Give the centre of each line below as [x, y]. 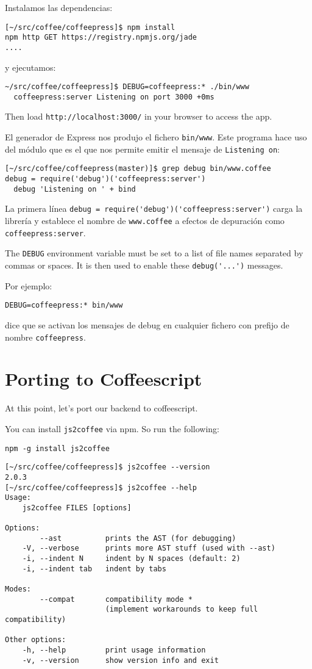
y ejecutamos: [30, 67]
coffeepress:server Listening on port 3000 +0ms [114, 97]
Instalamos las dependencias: [59, 7]
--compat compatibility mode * [116, 599]
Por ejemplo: [29, 285]
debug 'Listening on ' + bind [75, 189]
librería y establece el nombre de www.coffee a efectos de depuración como [145, 221]
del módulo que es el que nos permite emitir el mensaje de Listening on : [142, 149]
